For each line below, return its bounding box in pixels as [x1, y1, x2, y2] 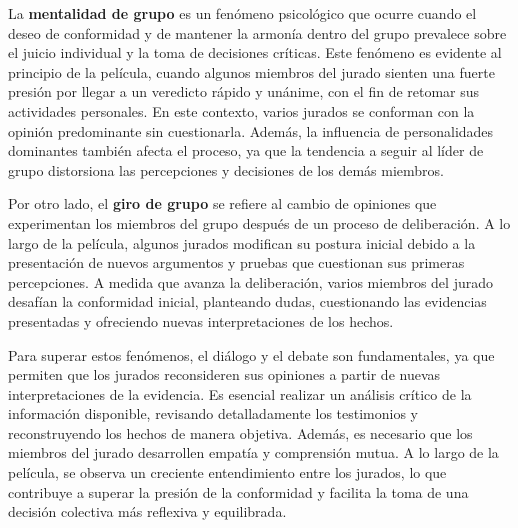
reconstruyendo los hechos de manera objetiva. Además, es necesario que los [8, 422, 473, 443]
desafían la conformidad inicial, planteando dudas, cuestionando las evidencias [8, 291, 487, 312]
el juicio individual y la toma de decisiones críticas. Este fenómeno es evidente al [8, 42, 502, 63]
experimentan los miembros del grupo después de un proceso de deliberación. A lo [8, 212, 511, 233]
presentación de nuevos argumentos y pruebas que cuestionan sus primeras [8, 252, 465, 273]
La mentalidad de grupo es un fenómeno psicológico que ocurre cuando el [8, 3, 477, 23]
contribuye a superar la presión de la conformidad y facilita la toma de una [8, 481, 469, 502]
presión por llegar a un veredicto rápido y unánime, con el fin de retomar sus [8, 81, 480, 102]
